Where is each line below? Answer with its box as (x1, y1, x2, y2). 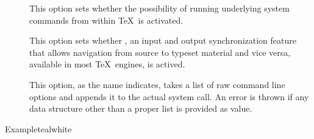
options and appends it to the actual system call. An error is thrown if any (29, 90, 309, 103)
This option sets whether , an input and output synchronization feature (29, 34, 296, 47)
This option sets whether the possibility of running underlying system (29, 2, 290, 14)
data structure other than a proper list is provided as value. (29, 102, 252, 115)
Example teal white (5, 122, 72, 135)
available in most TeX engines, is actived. (29, 58, 185, 70)
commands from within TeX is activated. (29, 13, 184, 26)
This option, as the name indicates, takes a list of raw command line (29, 78, 285, 90)
